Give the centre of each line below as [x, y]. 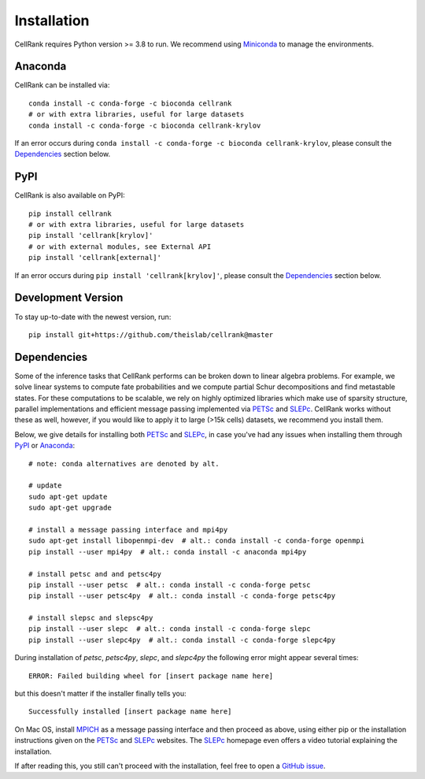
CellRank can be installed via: [62, 85]
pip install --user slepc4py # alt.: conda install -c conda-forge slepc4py [182, 640]
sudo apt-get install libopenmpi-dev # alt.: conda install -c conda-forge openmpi [197, 541]
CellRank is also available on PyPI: [70, 195]
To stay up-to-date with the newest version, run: [93, 317]
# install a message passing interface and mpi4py [128, 529]
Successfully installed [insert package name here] [130, 712]
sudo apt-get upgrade [70, 508]
